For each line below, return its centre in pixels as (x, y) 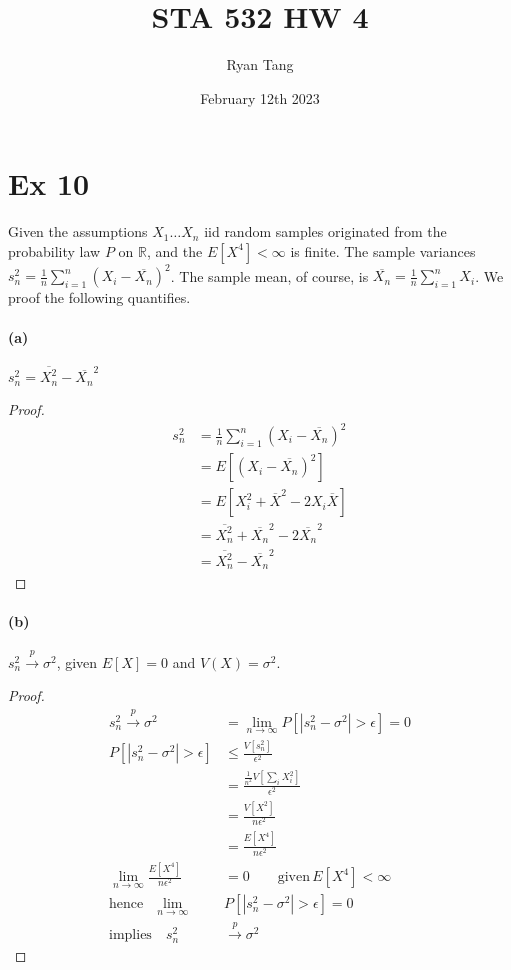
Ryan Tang (260, 64)
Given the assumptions (78, 231)
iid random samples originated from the (325, 231)
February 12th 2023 (260, 97)
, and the (174, 250)
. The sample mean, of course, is (269, 275)
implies (130, 935)
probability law (54, 250)
